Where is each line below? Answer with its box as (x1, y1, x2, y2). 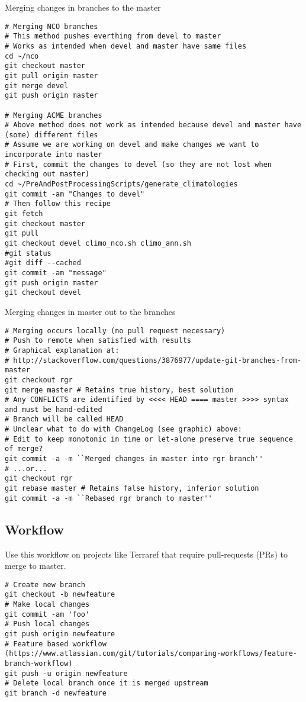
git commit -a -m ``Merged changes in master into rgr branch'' (5, 455, 263, 463)
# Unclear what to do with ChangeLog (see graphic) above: (5, 425, 242, 434)
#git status (5, 249, 51, 257)
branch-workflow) (5, 659, 73, 668)
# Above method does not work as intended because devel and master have (5, 121, 302, 130)
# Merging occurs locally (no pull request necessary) (5, 326, 226, 335)
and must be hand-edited (5, 405, 102, 414)
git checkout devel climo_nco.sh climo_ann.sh (5, 239, 191, 248)
